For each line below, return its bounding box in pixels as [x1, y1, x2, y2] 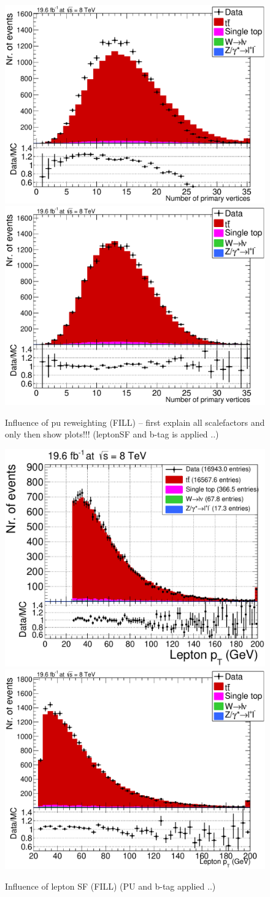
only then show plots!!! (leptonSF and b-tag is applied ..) [5, 428, 219, 441]
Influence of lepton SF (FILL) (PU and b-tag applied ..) [5, 880, 216, 893]
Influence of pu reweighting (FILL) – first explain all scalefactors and [5, 415, 265, 428]
